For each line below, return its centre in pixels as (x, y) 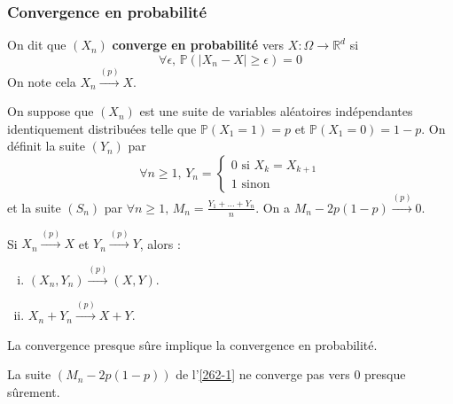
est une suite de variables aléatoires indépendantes (276, 111)
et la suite (34, 207)
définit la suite (46, 146)
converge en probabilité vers (198, 45)
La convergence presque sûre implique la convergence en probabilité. (192, 344)
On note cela (42, 81)
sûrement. (34, 391)
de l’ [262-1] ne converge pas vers (263, 374)
